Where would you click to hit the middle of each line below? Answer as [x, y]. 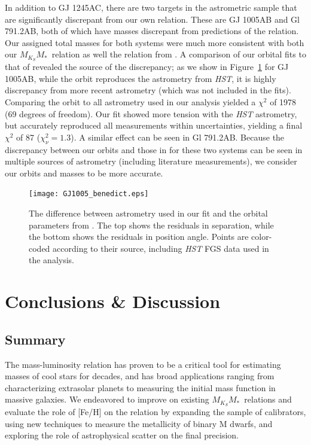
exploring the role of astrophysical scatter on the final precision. [122, 435]
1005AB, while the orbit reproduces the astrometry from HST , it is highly [141, 78]
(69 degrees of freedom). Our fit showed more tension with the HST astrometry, [151, 113]
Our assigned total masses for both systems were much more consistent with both [155, 42]
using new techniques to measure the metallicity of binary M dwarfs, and [139, 423]
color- [262, 237]
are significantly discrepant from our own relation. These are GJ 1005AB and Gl [152, 19]
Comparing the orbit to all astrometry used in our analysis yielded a [130, 102]
